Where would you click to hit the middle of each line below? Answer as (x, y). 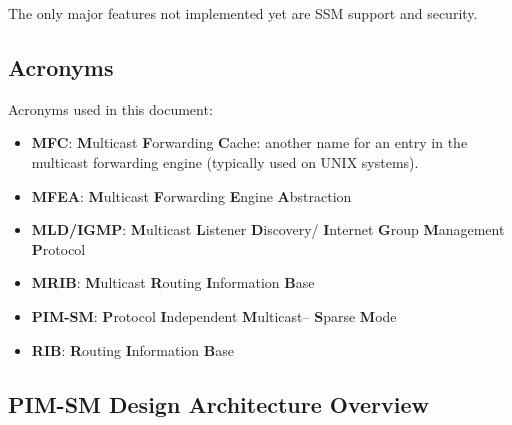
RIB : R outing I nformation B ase (132, 349)
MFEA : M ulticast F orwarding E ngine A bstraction (191, 195)
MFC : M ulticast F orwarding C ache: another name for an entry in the (249, 142)
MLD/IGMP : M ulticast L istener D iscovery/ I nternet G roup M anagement (268, 229)
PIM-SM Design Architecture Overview (219, 403)
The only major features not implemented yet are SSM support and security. (243, 13)
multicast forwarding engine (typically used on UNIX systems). (225, 161)
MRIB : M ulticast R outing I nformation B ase (173, 282)
